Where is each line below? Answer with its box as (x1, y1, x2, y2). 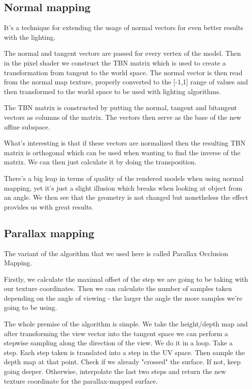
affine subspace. (4, 121, 50, 131)
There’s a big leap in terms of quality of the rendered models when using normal (4, 173, 244, 183)
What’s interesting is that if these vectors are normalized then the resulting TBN (4, 138, 246, 148)
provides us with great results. (4, 201, 94, 211)
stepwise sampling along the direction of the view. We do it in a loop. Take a (4, 338, 233, 348)
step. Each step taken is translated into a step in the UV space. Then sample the (4, 347, 245, 357)
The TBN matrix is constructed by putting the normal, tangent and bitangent (4, 102, 237, 113)
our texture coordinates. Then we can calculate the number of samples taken (4, 283, 232, 293)
